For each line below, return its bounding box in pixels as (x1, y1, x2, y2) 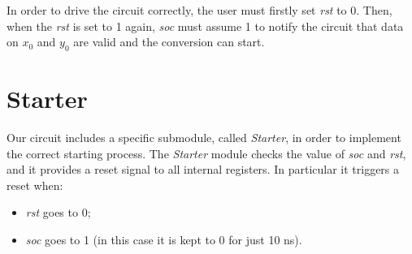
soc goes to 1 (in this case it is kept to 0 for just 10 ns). (25, 231, 302, 248)
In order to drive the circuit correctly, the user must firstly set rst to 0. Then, (7, 2, 392, 18)
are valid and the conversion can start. (73, 33, 265, 50)
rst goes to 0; (25, 204, 91, 221)
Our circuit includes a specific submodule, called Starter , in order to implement (7, 129, 401, 146)
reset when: (7, 176, 63, 193)
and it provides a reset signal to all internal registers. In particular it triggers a (7, 161, 400, 178)
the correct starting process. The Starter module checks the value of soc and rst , (7, 144, 406, 161)
